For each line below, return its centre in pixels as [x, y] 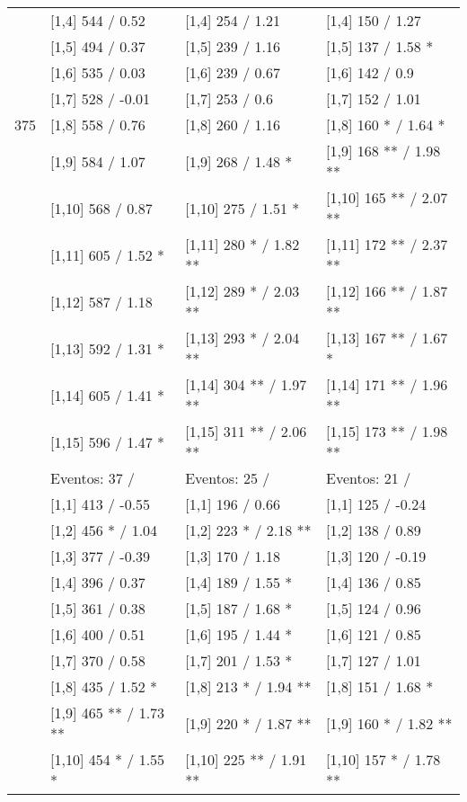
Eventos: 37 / [93, 478]
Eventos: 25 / [228, 478]
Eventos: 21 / [369, 478]
